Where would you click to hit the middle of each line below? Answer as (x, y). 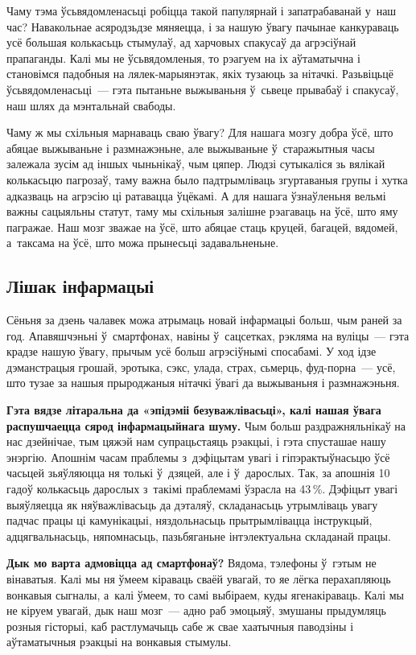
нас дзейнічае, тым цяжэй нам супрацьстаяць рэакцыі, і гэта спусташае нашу (196, 441)
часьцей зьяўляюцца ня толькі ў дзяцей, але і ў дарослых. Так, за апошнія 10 (198, 473)
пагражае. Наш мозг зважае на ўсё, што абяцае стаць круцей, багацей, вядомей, (202, 227)
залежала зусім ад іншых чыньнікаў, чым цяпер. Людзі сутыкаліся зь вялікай (196, 164)
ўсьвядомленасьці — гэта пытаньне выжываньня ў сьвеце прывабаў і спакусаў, (203, 89)
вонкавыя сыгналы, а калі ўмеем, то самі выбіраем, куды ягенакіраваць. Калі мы (206, 594)
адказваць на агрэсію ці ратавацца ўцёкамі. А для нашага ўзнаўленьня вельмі (196, 195)
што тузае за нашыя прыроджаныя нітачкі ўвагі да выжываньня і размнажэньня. (203, 383)
